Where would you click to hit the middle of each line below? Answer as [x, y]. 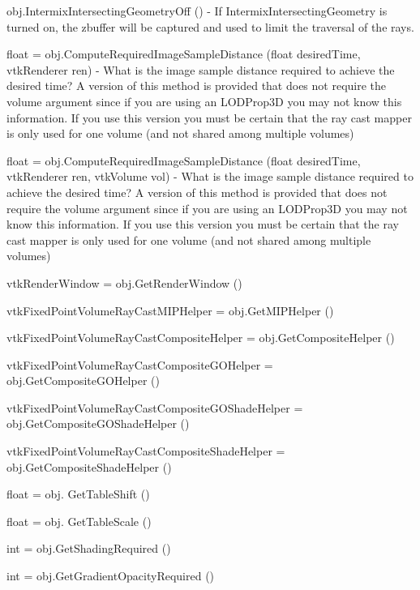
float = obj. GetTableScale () [79, 521]
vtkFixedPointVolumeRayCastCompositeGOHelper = [140, 364]
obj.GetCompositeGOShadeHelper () [98, 423]
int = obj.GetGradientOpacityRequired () [111, 576]
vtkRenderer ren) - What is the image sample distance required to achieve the [201, 69]
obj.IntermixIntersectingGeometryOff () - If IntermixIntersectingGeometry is [197, 11]
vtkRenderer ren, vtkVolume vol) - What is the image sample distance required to [210, 176]
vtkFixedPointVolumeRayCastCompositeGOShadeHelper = [155, 407]
